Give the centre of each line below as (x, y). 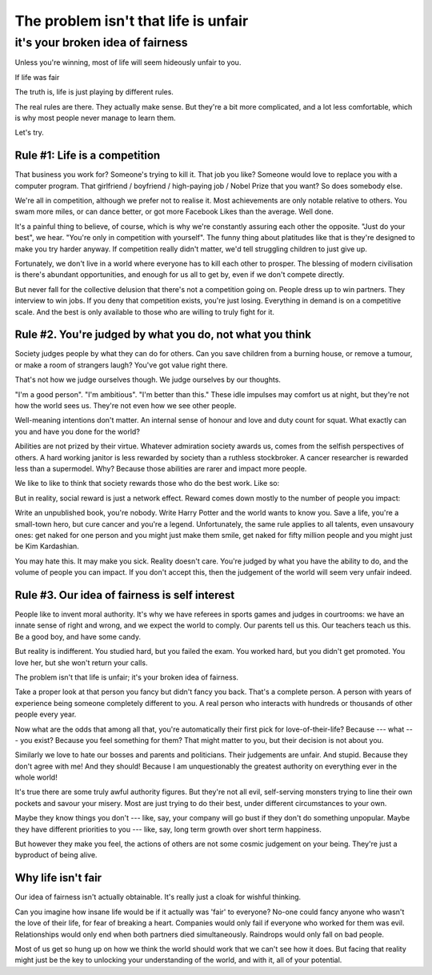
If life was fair (37, 77)
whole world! (36, 777)
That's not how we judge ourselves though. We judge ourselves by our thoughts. (148, 379)
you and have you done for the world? (77, 431)
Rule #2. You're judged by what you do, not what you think (163, 335)
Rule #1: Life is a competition (88, 156)
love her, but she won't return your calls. (81, 662)
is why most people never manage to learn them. (95, 118)
